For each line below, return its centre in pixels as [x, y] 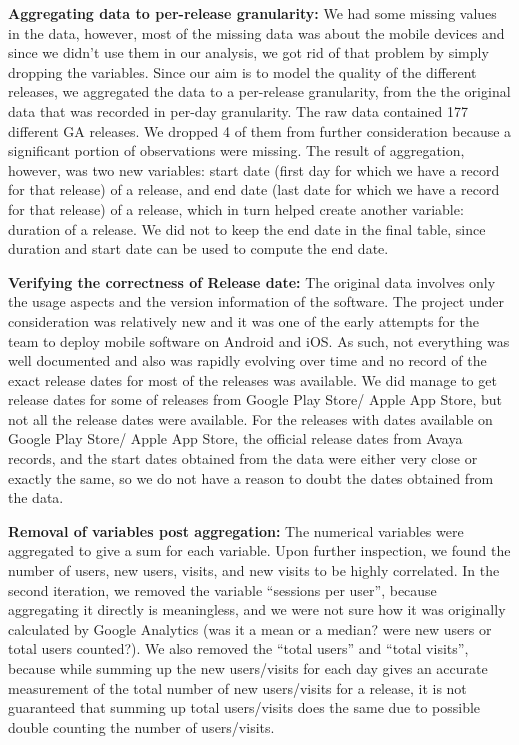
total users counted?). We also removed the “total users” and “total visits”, [238, 648]
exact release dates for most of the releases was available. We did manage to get [252, 379]
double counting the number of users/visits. [141, 726]
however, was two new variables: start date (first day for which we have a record [254, 169]
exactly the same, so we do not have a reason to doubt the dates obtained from [251, 477]
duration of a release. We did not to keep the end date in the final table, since [247, 228]
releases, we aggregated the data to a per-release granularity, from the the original [259, 91]
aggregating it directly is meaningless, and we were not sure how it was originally [257, 609]
